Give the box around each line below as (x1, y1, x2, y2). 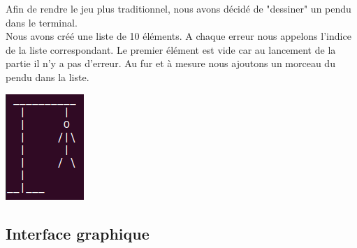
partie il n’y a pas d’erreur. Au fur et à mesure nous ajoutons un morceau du (6, 56, 335, 71)
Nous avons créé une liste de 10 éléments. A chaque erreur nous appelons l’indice (6, 29, 351, 43)
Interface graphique (6, 222, 150, 244)
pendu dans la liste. (6, 69, 89, 84)
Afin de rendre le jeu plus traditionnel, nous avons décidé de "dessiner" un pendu (6, 1, 351, 15)
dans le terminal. (6, 15, 78, 29)
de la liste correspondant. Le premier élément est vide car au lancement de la (6, 42, 336, 57)
